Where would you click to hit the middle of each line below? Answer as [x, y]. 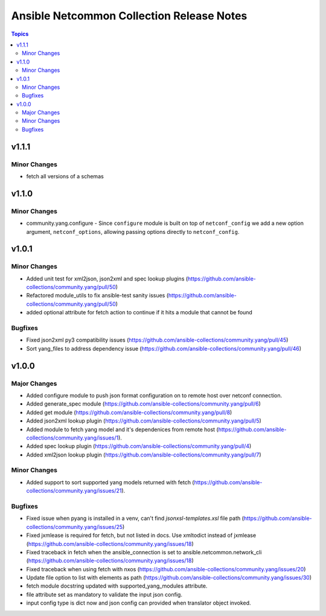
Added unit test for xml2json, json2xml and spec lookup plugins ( [107, 279]
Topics [20, 34]
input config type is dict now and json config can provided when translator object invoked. [139, 603]
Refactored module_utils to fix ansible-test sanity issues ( [97, 296]
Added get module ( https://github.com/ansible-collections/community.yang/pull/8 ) [129, 412]
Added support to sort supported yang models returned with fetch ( [110, 482]
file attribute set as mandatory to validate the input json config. [104, 594]
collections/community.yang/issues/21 [74, 491]
